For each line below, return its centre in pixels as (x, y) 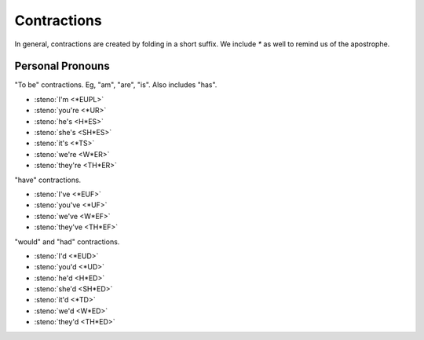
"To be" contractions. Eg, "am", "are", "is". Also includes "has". (116, 85)
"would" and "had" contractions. (67, 241)
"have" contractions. (48, 180)
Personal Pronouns (62, 66)
